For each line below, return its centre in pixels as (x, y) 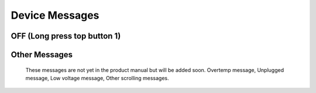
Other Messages (42, 55)
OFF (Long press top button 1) (66, 36)
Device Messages (55, 15)
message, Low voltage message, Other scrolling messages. (97, 78)
